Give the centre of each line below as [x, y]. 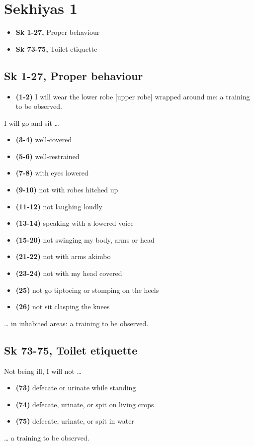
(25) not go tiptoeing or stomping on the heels [87, 290]
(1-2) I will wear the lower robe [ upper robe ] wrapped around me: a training [133, 96]
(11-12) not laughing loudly [59, 206]
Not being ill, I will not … [43, 371]
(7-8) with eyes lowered [52, 173]
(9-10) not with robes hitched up [67, 190]
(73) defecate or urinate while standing [76, 388]
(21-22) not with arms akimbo [63, 256]
